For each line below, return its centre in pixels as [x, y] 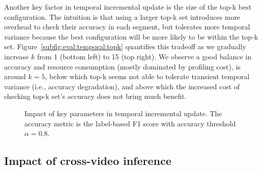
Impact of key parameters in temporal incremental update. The [123, 113]
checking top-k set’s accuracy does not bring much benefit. [95, 96]
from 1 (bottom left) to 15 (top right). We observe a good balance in [144, 56]
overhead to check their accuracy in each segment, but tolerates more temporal [127, 27]
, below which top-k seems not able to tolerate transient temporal [147, 76]
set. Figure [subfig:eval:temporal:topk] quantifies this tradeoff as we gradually [125, 46]
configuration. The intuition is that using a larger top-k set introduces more [122, 16]
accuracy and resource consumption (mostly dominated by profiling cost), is [122, 66]
